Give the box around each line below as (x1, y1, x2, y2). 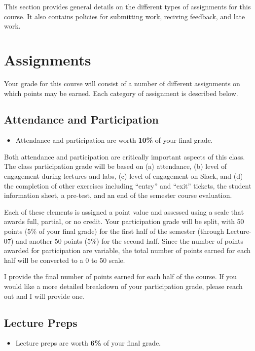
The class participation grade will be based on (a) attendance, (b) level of (4, 161, 227, 171)
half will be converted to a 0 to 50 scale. (4, 255, 125, 265)
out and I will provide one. (4, 290, 85, 301)
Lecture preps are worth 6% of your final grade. (15, 338, 161, 348)
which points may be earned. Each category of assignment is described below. (4, 88, 238, 98)
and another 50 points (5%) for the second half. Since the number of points (16, 235, 243, 246)
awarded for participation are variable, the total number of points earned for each (4, 245, 251, 255)
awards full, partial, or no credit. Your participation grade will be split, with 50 (4, 216, 244, 226)
